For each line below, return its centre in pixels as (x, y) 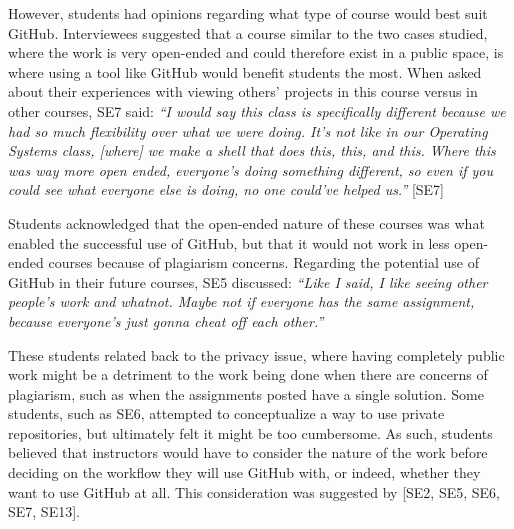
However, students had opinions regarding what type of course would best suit (248, 13)
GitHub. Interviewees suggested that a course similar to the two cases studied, (248, 32)
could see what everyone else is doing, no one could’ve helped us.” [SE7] (226, 189)
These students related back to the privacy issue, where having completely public (256, 354)
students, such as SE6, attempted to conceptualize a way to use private (226, 413)
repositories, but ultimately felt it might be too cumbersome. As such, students (250, 432)
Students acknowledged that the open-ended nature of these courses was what (246, 222)
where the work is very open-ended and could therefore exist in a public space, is (256, 52)
